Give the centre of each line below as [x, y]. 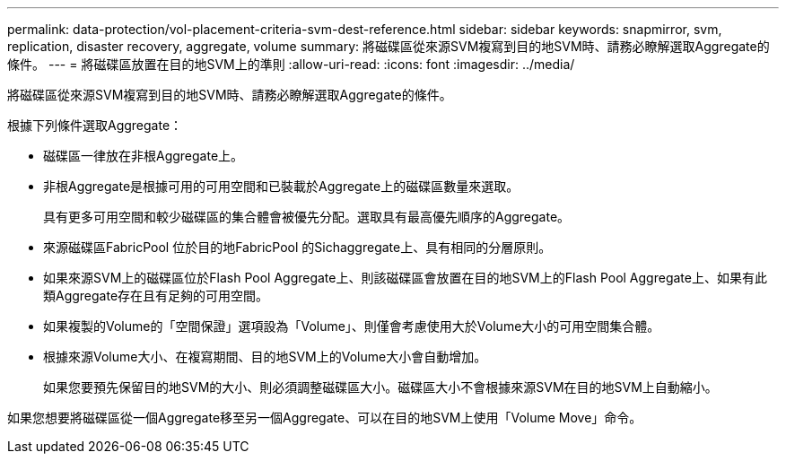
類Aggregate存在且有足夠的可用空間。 [156, 296]
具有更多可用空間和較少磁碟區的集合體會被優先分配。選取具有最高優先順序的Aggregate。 [307, 217]
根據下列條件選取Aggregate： [95, 125]
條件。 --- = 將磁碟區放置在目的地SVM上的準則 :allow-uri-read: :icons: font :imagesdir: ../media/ [291, 64]
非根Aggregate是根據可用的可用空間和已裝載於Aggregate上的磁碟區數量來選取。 [281, 186]
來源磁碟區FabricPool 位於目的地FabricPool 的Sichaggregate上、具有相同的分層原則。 [297, 247]
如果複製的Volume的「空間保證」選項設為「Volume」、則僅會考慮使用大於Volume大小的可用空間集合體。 [352, 326]
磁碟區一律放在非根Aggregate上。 [144, 156]
